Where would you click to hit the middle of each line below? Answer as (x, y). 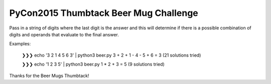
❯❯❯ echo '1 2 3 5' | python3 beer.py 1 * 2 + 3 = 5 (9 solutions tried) (93, 64)
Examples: (20, 44)
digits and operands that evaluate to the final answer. (64, 34)
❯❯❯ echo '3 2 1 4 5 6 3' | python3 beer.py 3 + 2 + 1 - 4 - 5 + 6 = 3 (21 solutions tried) (111, 55)
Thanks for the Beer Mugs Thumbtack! (49, 76)
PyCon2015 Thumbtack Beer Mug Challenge (104, 13)
